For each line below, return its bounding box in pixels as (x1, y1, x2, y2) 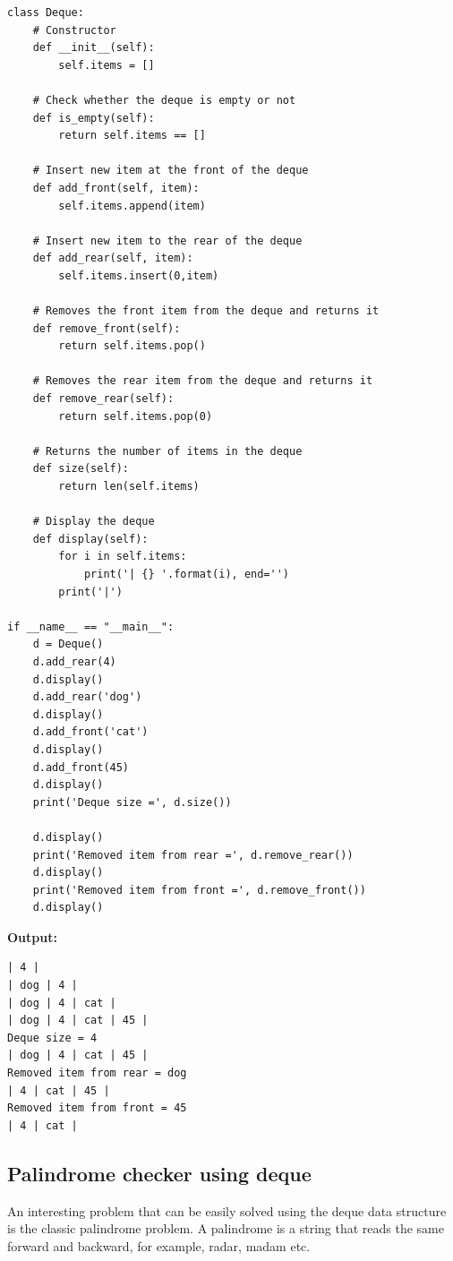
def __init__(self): (32, 41, 155, 55)
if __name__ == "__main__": (7, 620, 175, 633)
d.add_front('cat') (32, 725, 149, 739)
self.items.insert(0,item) (58, 269, 219, 282)
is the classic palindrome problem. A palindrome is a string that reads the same (7, 1219, 444, 1238)
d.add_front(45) (32, 760, 130, 774)
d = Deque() (32, 638, 104, 651)
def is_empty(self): (32, 111, 155, 124)
